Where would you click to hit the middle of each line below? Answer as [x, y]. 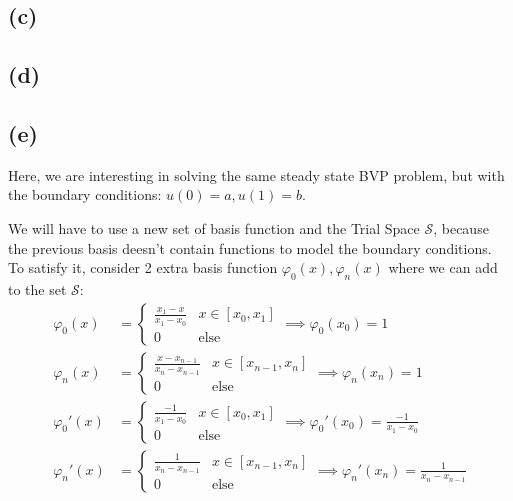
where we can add [443, 267]
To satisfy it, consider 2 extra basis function [143, 267]
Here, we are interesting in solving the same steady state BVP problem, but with [256, 174]
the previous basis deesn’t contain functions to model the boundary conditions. [250, 247]
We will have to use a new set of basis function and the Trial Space [214, 227]
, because [461, 227]
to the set [37, 288]
